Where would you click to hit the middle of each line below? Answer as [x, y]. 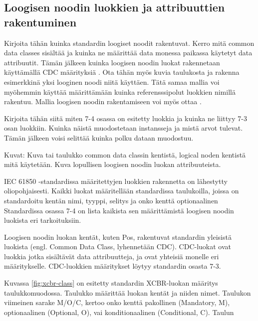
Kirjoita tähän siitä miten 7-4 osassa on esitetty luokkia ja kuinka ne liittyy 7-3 [126, 118]
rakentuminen [40, 22]
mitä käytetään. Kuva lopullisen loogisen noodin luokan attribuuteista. [113, 164]
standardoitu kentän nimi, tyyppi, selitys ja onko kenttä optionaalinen [111, 200]
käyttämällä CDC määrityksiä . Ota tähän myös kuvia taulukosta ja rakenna [122, 72]
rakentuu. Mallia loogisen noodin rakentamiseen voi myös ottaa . [103, 101]
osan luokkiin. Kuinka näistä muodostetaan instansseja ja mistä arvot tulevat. [124, 128]
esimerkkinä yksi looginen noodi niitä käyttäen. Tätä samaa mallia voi [112, 81]
